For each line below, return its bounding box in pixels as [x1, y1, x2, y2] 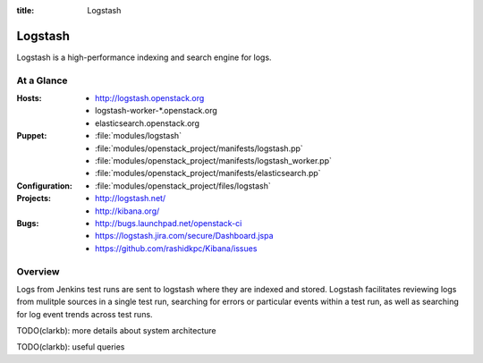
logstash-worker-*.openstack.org [95, 106, 218, 116]
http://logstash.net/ [95, 193, 166, 204]
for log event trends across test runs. [16, 308, 153, 319]
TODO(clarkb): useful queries [16, 342, 125, 352]
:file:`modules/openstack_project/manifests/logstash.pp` [95, 143, 303, 154]
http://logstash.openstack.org [95, 93, 205, 104]
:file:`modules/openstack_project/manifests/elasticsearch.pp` [95, 168, 321, 179]
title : [16, 5, 35, 15]
